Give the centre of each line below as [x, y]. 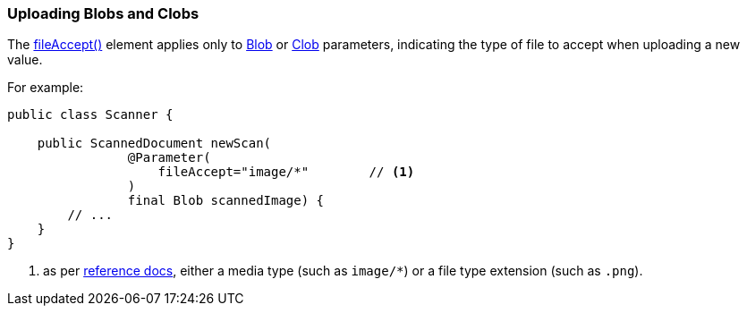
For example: [46, 88]
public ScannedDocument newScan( [154, 144]
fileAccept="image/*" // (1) [286, 172]
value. [25, 60]
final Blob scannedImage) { [226, 201]
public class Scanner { [90, 115]
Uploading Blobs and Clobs [103, 13]
